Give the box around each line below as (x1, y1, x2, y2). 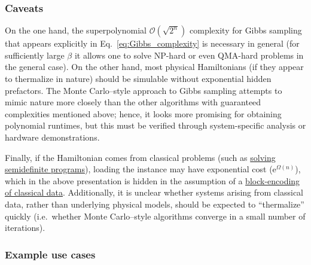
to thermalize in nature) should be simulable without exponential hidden (5, 72, 272, 84)
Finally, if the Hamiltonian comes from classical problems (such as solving (5, 151, 276, 163)
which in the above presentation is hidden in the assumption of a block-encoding (5, 174, 300, 187)
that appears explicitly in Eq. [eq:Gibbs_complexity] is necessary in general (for (5, 37, 300, 50)
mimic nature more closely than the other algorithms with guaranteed (5, 96, 261, 108)
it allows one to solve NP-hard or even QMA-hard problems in (74, 48, 304, 61)
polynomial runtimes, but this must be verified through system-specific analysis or (5, 119, 306, 132)
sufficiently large (5, 48, 65, 61)
